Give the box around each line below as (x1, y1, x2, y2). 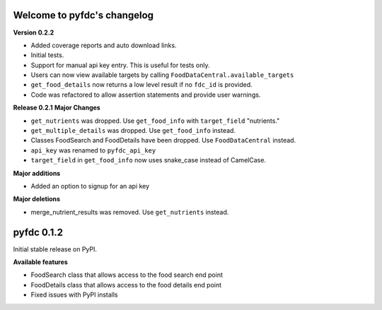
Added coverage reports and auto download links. (30, 41, 177, 49)
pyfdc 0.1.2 (13, 226, 64, 238)
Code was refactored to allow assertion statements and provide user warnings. (30, 90, 261, 99)
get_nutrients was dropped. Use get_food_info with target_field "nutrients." (30, 117, 280, 125)
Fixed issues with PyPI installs (30, 290, 118, 299)
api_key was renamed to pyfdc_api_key (30, 145, 156, 155)
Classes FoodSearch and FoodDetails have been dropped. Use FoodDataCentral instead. (30, 136, 296, 145)
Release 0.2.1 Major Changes (13, 103, 100, 112)
